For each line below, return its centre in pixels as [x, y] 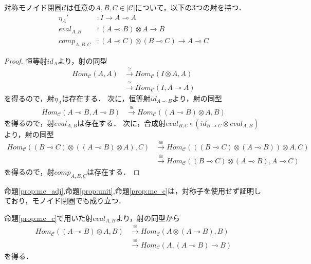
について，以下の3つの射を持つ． [190, 7]
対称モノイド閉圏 [33, 7]
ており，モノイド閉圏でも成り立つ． [65, 201]
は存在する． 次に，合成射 [122, 122]
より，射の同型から [148, 218]
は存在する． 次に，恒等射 [106, 98]
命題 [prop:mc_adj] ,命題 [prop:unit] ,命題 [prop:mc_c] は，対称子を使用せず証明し [133, 190]
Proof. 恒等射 [26, 60]
